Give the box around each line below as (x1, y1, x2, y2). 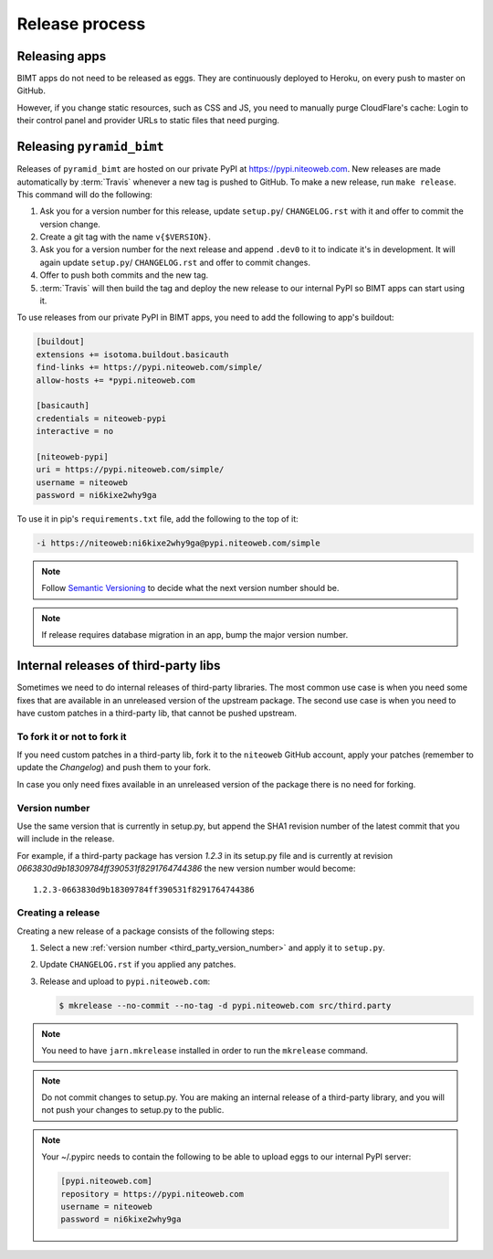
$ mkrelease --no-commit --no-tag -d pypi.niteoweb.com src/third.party (58, 1000, 392, 1010)
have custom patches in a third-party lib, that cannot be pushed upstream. (16, 707, 297, 718)
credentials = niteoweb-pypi (36, 413, 167, 424)
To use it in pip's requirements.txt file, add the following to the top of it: (16, 513, 299, 524)
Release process (16, 14, 146, 34)
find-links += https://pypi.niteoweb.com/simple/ (36, 362, 263, 373)
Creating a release (16, 906, 100, 919)
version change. (39, 218, 100, 229)
